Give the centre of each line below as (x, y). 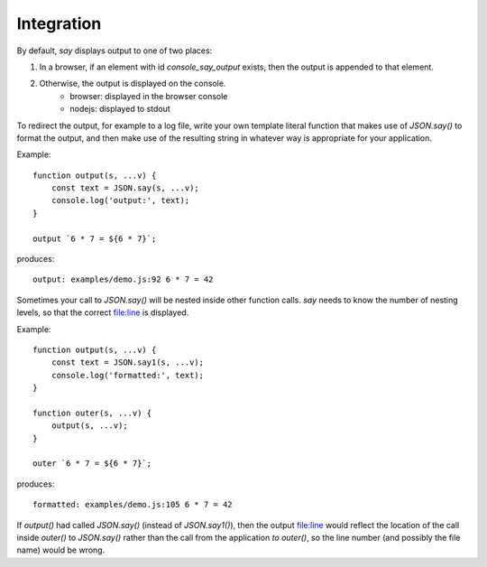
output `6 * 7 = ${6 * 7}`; (95, 238)
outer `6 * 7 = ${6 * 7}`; (92, 464)
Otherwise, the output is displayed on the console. (133, 84)
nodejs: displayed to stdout (120, 109)
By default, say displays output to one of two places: (115, 51)
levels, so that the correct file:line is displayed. (103, 312)
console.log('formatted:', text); (128, 375)
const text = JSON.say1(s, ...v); (128, 363)
